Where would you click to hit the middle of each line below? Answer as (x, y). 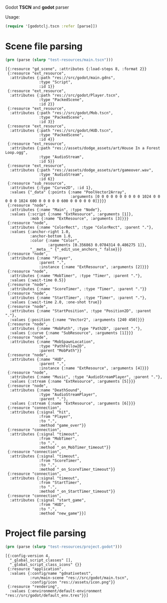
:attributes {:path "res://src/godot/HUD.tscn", (61, 130)
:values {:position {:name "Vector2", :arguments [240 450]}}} (77, 320)
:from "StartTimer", (60, 482)
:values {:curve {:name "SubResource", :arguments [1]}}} (72, 333)
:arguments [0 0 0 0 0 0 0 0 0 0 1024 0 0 (115, 196)
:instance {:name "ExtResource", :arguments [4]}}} (94, 368)
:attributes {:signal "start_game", (48, 500)
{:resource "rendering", (33, 586)
